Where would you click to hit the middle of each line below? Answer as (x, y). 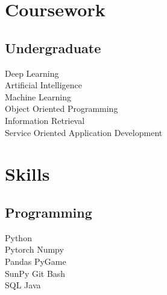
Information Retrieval (45, 120)
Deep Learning (32, 73)
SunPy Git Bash (35, 273)
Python (18, 237)
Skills (27, 174)
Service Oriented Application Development (84, 132)
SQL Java (23, 285)
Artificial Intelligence (43, 85)
